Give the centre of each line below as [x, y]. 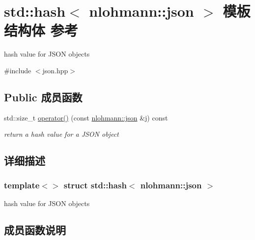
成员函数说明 [35, 229]
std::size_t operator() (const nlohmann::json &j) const [86, 117]
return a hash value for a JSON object [61, 134]
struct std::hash [95, 185]
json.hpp [55, 70]
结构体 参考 [41, 30]
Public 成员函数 [43, 97]
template [22, 185]
